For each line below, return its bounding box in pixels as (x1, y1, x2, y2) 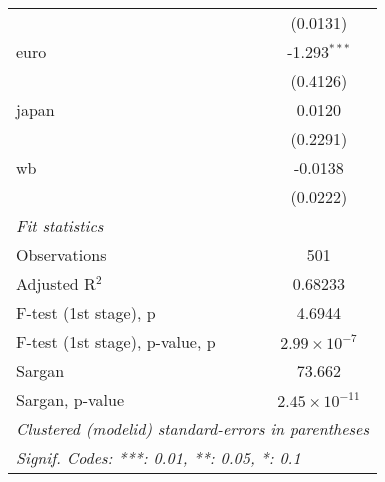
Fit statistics (16, 214, 104, 237)
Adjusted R (16, 272, 96, 295)
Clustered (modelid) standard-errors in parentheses (16, 417, 369, 440)
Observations (16, 243, 107, 266)
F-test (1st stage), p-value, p (16, 330, 216, 353)
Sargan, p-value (16, 388, 125, 411)
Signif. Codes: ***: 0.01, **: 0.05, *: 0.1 (16, 446, 301, 469)
